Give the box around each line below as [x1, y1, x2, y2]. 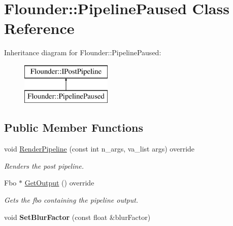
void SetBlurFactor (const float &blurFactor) [4, 211, 151, 222]
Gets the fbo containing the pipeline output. [4, 195, 139, 205]
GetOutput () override [24, 177, 94, 188]
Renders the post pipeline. [4, 160, 84, 171]
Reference [4, 18, 75, 39]
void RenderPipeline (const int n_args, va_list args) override [4, 143, 195, 154]
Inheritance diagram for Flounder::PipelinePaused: [4, 47, 161, 58]
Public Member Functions [4, 120, 143, 135]
